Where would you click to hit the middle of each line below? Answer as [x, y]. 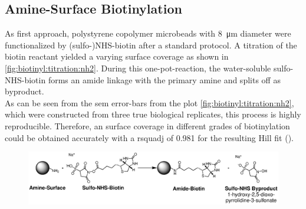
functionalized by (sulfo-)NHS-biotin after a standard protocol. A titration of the [151, 45]
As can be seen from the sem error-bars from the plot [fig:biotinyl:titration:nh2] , [149, 102]
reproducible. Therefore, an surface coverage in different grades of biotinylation [147, 125]
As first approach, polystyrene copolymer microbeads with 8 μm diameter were [148, 33]
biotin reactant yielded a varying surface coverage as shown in [117, 56]
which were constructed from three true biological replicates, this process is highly [153, 114]
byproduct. [24, 91]
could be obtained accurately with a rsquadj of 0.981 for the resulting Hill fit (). [149, 137]
